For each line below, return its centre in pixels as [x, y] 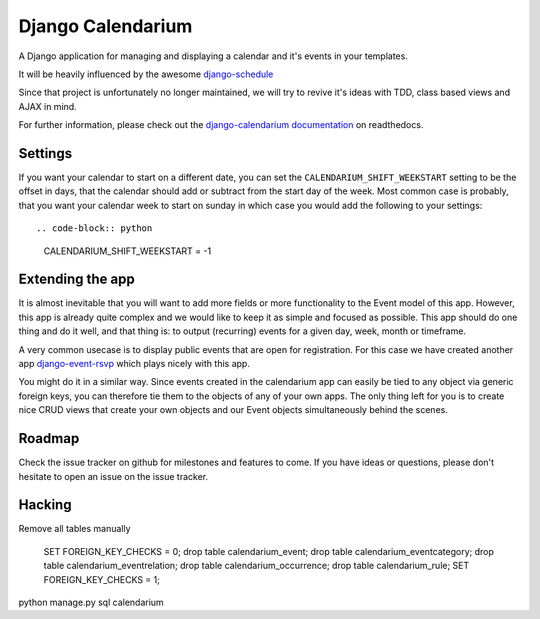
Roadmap [49, 438]
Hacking [45, 505]
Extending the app [76, 279]
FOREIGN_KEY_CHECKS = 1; [101, 579]
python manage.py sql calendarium [91, 602]
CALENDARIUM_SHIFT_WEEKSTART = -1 [127, 251]
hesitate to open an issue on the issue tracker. [113, 476]
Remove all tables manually [74, 529]
